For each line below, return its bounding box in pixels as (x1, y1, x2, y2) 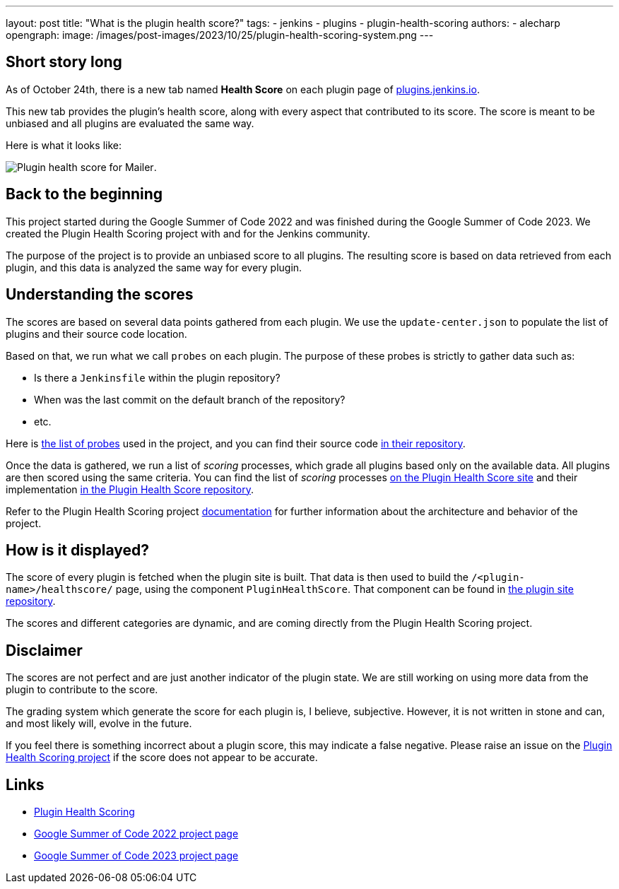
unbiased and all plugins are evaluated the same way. (6, 117, 254, 129)
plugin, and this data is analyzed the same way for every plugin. (6, 261, 302, 273)
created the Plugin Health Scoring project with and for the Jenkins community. (6, 227, 370, 240)
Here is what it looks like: (6, 139, 122, 151)
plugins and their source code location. (6, 327, 187, 340)
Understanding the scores (6, 285, 194, 304)
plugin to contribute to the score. (6, 683, 158, 696)
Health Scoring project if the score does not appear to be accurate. (6, 751, 318, 764)
